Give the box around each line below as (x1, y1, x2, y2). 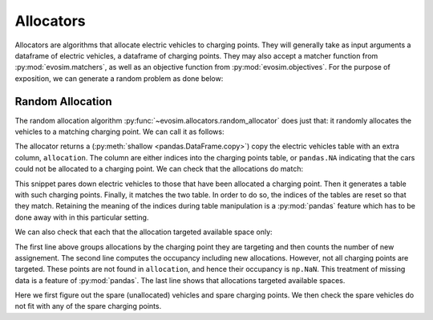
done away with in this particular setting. (14, 213, 149, 222)
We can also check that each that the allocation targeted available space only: (14, 227, 273, 237)
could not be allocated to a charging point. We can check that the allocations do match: (14, 164, 304, 174)
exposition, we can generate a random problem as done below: (14, 73, 224, 83)
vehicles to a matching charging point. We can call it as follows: (14, 127, 225, 136)
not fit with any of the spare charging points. (14, 302, 162, 311)
